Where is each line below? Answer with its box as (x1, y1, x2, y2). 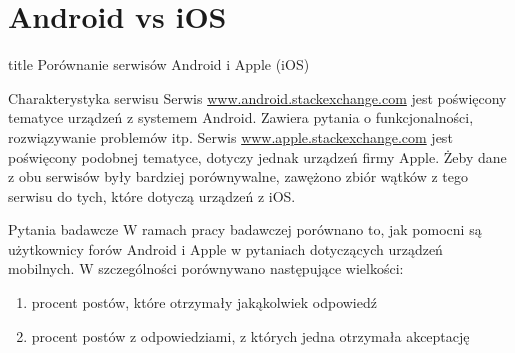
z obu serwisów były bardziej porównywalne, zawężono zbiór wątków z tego (8, 166, 468, 187)
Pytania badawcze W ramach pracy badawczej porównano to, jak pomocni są (8, 219, 482, 240)
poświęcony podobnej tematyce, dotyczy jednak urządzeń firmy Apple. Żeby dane (8, 146, 507, 167)
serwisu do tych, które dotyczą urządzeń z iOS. (8, 185, 296, 206)
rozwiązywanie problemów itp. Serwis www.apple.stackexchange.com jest (8, 126, 453, 147)
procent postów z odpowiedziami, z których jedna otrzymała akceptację (31, 325, 470, 346)
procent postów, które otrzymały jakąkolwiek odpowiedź (31, 292, 377, 313)
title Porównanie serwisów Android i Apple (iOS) (8, 54, 310, 75)
